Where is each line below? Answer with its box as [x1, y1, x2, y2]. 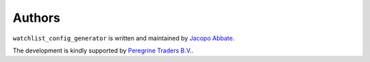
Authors [12, 10, 61, 25]
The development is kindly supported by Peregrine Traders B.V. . [12, 46, 194, 55]
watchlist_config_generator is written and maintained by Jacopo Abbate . [12, 34, 235, 42]
